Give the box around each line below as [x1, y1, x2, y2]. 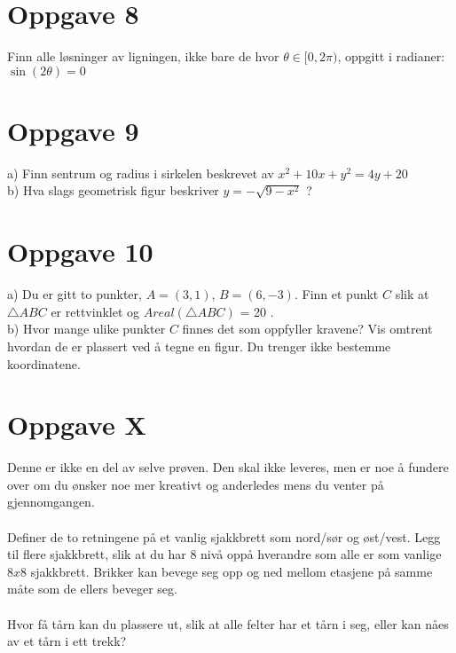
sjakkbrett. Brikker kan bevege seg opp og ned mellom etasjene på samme [30, 562, 433, 580]
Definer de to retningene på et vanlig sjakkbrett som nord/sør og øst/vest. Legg [7, 527, 441, 546]
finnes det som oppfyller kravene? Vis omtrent [182, 319, 433, 338]
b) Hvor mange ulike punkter [7, 319, 166, 338]
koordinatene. [7, 354, 81, 373]
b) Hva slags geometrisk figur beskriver [7, 181, 219, 200]
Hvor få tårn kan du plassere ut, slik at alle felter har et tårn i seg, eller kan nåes [7, 614, 449, 633]
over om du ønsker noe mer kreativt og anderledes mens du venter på [7, 475, 384, 493]
